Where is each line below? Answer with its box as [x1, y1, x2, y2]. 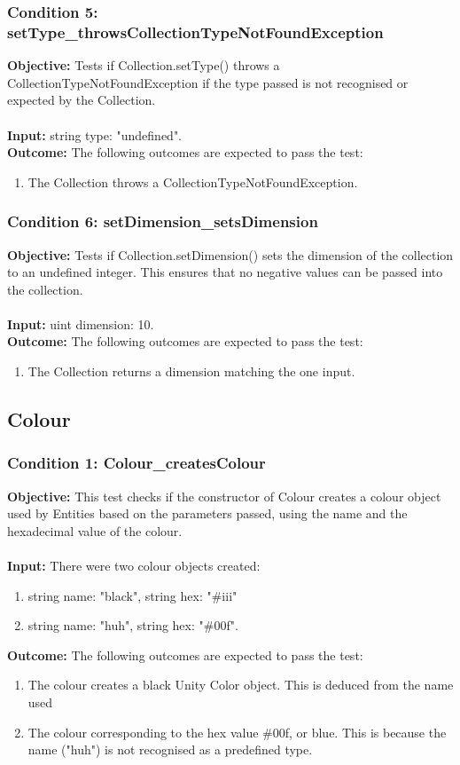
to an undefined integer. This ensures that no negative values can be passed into [7, 263, 443, 281]
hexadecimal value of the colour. [7, 521, 183, 540]
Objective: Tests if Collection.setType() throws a [7, 56, 280, 75]
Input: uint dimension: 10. [7, 314, 154, 333]
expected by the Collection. [7, 91, 156, 109]
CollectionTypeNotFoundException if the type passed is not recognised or [7, 73, 409, 91]
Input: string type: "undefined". [7, 125, 183, 144]
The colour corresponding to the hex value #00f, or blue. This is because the [27, 722, 447, 741]
